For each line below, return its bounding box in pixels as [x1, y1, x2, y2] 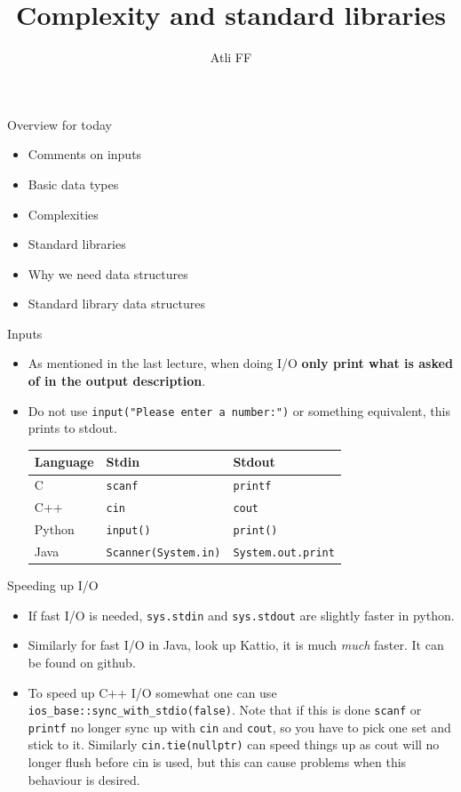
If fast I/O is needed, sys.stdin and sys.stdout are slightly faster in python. [28, 605, 455, 624]
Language [34, 452, 94, 471]
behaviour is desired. [28, 770, 140, 788]
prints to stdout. [28, 419, 117, 437]
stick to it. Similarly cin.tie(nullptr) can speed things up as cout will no [28, 735, 440, 754]
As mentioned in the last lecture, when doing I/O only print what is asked [28, 354, 453, 372]
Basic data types [28, 174, 119, 193]
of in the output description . [28, 372, 206, 390]
